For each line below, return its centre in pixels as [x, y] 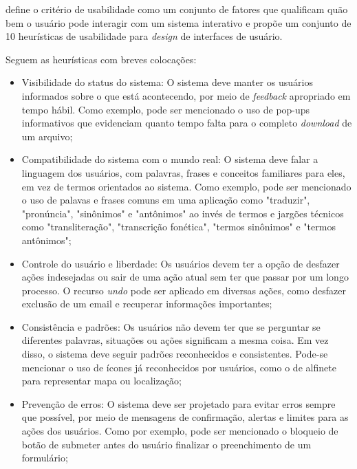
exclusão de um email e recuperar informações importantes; [147, 304]
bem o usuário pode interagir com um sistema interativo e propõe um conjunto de [178, 22]
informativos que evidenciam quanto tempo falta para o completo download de [187, 123]
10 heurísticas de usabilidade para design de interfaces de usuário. [144, 36]
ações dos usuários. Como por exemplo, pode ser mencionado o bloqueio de [180, 431]
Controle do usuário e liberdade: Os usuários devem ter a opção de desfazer [181, 263]
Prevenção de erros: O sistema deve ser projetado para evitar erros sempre [178, 403]
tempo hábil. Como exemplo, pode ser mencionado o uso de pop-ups [166, 109]
